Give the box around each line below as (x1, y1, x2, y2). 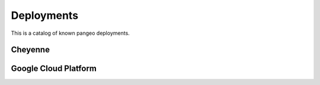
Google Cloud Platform (11, 64, 97, 74)
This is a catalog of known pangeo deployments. (11, 30, 130, 37)
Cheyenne (11, 45, 50, 55)
